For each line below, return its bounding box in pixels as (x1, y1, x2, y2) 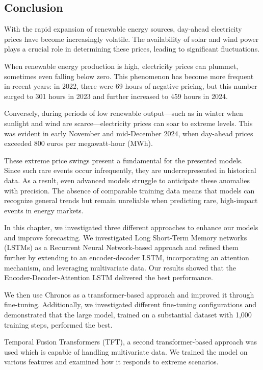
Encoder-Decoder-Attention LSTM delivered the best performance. (4, 272, 213, 283)
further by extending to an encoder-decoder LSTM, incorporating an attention (4, 252, 249, 263)
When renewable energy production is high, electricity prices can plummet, (4, 60, 239, 71)
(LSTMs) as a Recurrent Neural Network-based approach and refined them (4, 242, 239, 253)
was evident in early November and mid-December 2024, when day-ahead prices (4, 128, 253, 138)
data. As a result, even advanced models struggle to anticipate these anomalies (4, 175, 250, 185)
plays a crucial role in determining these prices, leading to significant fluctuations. (4, 43, 260, 54)
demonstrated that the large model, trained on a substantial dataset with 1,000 (4, 309, 252, 320)
